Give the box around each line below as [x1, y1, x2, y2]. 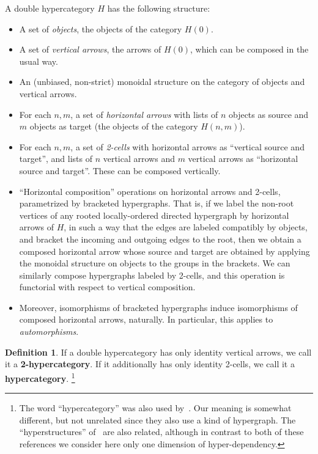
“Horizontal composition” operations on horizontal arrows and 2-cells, [19, 185, 281, 197]
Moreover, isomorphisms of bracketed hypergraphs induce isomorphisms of [19, 301, 298, 313]
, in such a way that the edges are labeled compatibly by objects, [64, 221, 308, 233]
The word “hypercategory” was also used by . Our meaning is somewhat [19, 401, 292, 414]
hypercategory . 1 [5, 370, 75, 384]
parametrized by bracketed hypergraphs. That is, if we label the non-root [19, 197, 294, 210]
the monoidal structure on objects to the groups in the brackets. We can [19, 257, 290, 269]
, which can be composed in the [190, 43, 309, 56]
